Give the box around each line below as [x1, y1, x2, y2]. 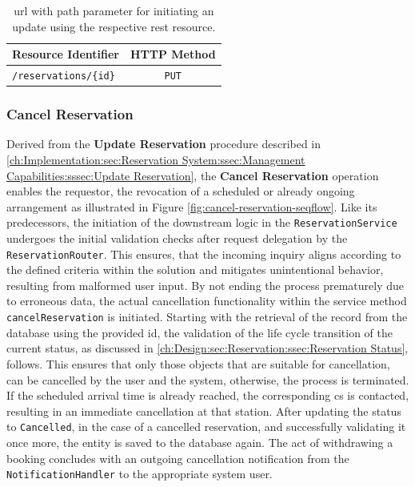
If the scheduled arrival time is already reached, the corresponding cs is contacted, [6, 387, 409, 404]
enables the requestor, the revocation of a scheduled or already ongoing [6, 183, 355, 199]
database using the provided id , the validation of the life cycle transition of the [6, 324, 393, 340]
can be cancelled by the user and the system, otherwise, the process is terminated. [6, 371, 409, 388]
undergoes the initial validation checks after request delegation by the [6, 230, 348, 247]
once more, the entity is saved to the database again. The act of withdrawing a [6, 433, 393, 450]
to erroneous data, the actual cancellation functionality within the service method [6, 292, 407, 309]
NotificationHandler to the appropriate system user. [6, 465, 273, 482]
